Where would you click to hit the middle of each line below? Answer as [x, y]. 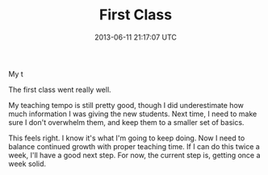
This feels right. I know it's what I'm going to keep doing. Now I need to [127, 138]
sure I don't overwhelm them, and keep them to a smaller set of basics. [126, 122]
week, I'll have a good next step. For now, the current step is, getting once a [134, 155]
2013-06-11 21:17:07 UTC [136, 37]
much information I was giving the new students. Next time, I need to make [133, 114]
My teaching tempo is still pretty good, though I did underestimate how [126, 105]
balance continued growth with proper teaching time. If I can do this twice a [134, 146]
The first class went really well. [60, 90]
